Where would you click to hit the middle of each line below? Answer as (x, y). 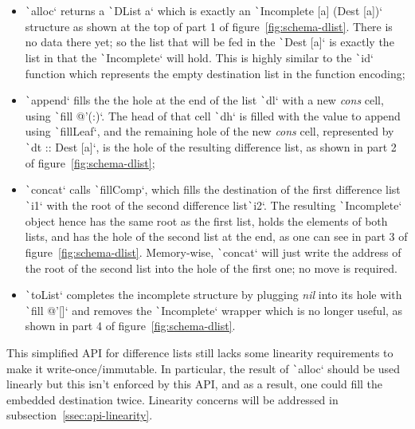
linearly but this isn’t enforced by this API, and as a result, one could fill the (195, 384)
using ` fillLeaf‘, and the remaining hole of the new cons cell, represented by (209, 131)
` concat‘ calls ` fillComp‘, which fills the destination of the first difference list (213, 189)
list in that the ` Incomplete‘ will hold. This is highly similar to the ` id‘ (199, 57)
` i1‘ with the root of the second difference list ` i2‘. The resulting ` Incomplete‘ (213, 205)
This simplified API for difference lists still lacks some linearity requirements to (200, 353)
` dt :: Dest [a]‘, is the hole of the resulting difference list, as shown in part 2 (211, 147)
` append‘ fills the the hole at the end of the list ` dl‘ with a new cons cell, (204, 100)
